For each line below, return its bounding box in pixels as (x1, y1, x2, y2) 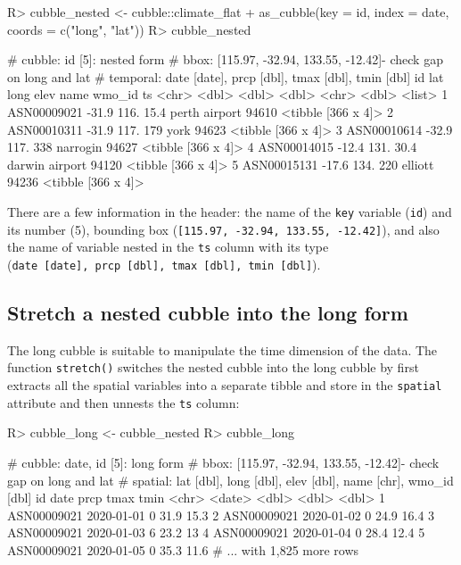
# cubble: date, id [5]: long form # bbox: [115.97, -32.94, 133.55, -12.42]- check (7, 453, 440, 471)
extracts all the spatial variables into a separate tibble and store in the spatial (7, 376, 442, 395)
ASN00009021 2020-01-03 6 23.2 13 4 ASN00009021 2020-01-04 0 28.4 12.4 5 (7, 523, 425, 542)
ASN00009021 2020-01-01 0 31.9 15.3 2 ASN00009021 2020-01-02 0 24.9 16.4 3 (7, 505, 435, 524)
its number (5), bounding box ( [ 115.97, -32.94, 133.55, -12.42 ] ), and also (7, 220, 440, 238)
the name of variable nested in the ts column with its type (7, 237, 329, 256)
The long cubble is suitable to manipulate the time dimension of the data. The (7, 340, 438, 359)
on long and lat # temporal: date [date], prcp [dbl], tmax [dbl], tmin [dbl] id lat (7, 67, 444, 86)
